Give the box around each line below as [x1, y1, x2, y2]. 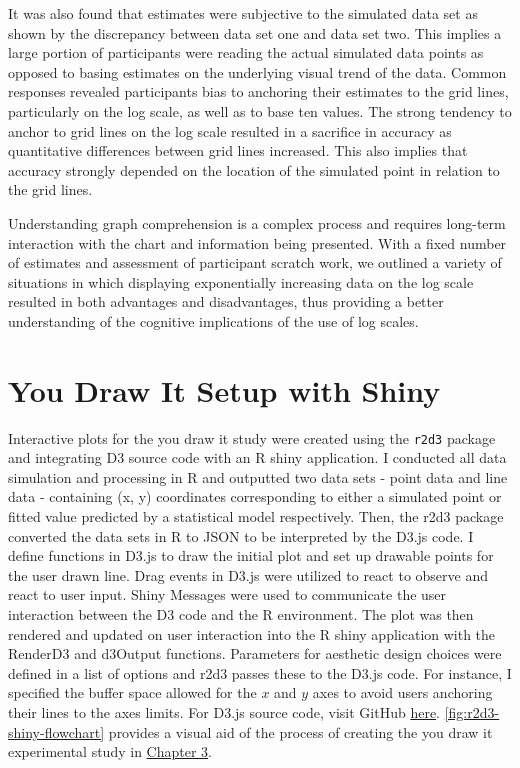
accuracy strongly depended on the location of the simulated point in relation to [8, 159, 500, 180]
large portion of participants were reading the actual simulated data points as [8, 42, 484, 63]
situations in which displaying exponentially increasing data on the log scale [8, 271, 474, 292]
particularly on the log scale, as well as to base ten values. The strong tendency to [8, 100, 512, 121]
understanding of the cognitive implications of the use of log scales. [8, 310, 419, 331]
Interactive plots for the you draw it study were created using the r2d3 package [8, 427, 496, 448]
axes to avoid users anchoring [312, 682, 493, 703]
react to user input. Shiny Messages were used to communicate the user [8, 584, 447, 605]
